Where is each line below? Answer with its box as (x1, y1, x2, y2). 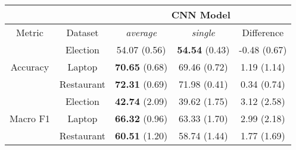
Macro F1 (10, 111, 50, 125)
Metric (16, 25, 43, 39)
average (126, 25, 157, 39)
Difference (242, 25, 284, 39)
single (191, 25, 215, 39)
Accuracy (10, 60, 49, 74)
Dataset (66, 25, 99, 39)
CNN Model (171, 8, 230, 21)
